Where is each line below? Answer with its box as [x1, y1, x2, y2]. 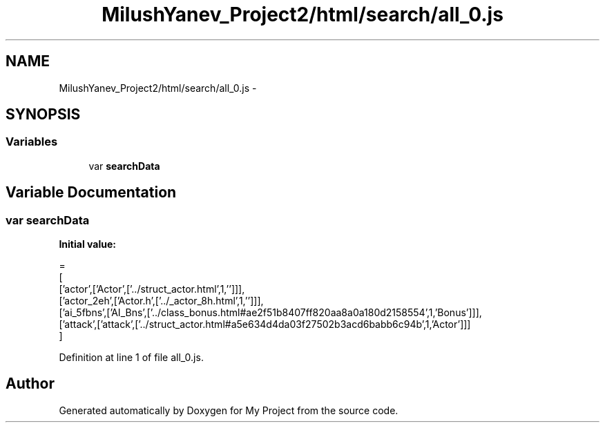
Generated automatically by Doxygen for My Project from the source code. [59, 404, 398, 416]
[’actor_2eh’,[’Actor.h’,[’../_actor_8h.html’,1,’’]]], [59, 295, 264, 307]
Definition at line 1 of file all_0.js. [59, 351, 204, 364]
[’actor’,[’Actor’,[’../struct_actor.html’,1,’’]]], [59, 283, 245, 295]
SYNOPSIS [6, 106, 81, 124]
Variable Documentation [6, 184, 177, 202]
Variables [6, 135, 58, 149]
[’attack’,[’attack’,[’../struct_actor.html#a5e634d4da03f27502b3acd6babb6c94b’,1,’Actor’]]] [59, 318, 471, 331]
